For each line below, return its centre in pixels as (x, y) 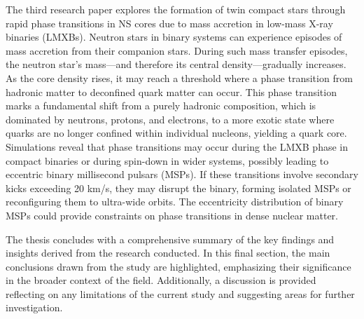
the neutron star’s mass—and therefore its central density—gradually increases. (176, 64)
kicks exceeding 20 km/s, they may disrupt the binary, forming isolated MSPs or (178, 188)
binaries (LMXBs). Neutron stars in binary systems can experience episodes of (174, 37)
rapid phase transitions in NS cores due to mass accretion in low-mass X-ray (169, 23)
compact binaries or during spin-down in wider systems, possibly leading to (167, 160)
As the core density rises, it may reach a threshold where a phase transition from (179, 77)
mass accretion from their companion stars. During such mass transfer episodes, (177, 50)
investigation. (34, 307)
